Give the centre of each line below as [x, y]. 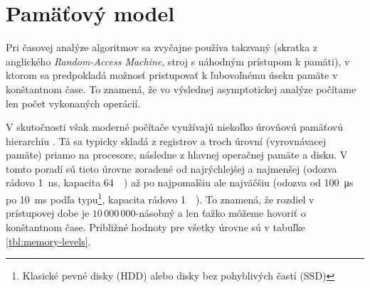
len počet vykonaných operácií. [73, 103]
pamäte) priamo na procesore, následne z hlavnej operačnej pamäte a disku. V [177, 155]
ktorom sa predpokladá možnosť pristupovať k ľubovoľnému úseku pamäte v [172, 75]
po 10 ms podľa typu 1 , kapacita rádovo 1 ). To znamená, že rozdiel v [160, 198]
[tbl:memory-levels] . [48, 241]
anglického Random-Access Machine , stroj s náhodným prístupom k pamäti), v [178, 61]
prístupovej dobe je [48, 213]
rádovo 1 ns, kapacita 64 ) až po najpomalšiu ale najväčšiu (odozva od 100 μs [180, 182]
